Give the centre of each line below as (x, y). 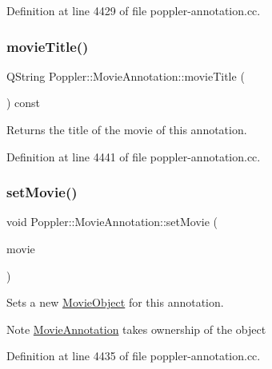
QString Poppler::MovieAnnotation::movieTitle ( (126, 75)
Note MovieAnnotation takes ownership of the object (136, 329)
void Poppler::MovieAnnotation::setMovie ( (112, 222)
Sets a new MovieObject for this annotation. (115, 302)
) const (24, 103)
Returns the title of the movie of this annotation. (127, 129)
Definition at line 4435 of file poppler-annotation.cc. (134, 356)
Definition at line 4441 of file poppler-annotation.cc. (134, 156)
